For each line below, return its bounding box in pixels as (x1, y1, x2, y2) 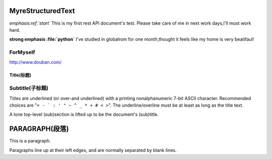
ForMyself (9, 49, 35, 56)
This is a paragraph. (9, 138, 51, 144)
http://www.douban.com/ (9, 59, 62, 65)
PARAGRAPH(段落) (9, 125, 69, 133)
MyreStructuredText (9, 7, 75, 15)
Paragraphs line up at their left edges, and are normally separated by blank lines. (9, 147, 177, 153)
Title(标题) (9, 72, 31, 78)
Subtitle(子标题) (9, 85, 49, 92)
